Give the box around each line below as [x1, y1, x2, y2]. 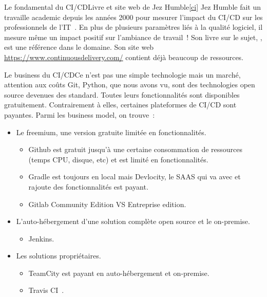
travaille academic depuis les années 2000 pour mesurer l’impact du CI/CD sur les [4, 11, 263, 22]
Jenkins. [28, 233, 54, 244]
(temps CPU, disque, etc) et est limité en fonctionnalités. [28, 154, 208, 164]
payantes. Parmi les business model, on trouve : [4, 109, 155, 120]
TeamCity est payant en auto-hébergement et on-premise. [28, 267, 209, 278]
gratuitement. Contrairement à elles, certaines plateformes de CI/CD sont [4, 99, 237, 110]
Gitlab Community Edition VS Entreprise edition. [28, 198, 186, 209]
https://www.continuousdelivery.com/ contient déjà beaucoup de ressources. [4, 51, 244, 62]
